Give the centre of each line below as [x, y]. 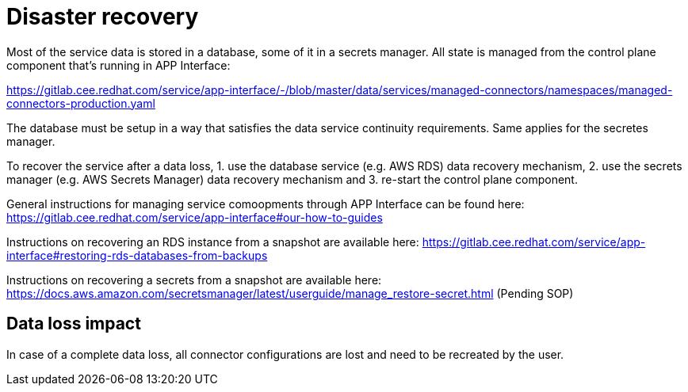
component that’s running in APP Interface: [118, 65]
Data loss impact [74, 324]
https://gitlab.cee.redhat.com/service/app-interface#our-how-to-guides [195, 217]
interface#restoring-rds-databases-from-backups [137, 255]
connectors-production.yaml [81, 103]
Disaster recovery [103, 17]
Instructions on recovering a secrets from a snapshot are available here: [194, 280]
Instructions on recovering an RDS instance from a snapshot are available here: [213, 242]
